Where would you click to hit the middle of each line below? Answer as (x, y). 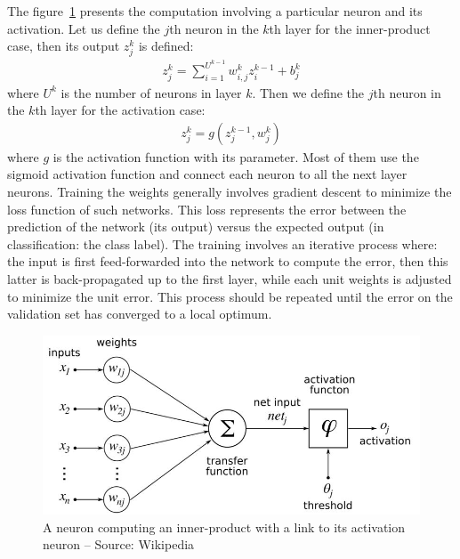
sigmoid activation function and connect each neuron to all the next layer (207, 174)
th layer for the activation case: (120, 110)
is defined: (166, 46)
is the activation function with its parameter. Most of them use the (236, 156)
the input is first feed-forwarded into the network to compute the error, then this (228, 261)
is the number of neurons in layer (151, 92)
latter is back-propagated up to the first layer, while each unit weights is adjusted (230, 278)
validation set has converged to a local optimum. (140, 314)
